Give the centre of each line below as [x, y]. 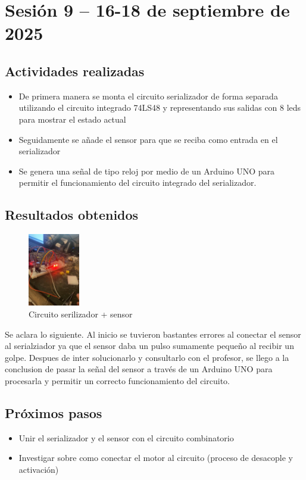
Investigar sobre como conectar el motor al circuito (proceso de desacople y [156, 458]
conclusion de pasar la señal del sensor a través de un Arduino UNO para [139, 369]
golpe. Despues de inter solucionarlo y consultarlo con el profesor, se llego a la [147, 357]
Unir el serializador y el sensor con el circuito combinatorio [126, 437]
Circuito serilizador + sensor [81, 314]
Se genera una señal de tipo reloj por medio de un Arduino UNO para [147, 171]
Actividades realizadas [75, 71]
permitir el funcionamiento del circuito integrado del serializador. [138, 183]
